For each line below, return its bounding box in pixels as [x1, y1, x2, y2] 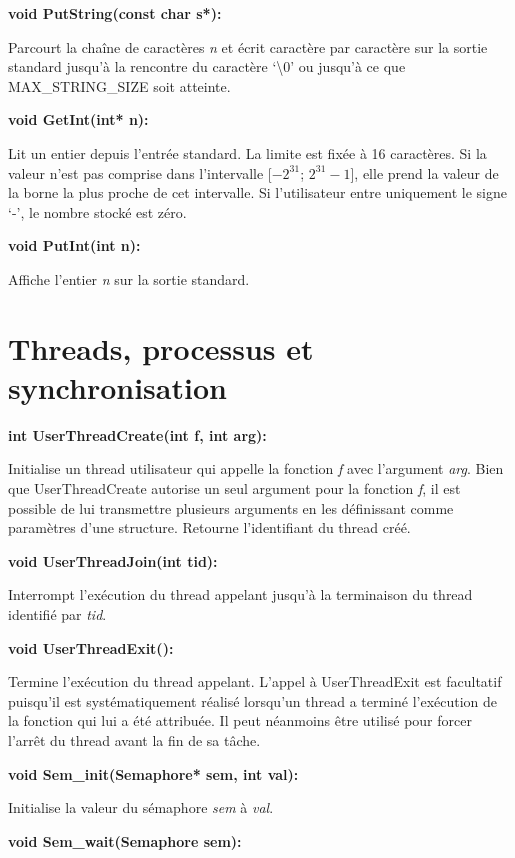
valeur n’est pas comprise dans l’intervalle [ [8, 162, 272, 183]
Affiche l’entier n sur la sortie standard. [8, 268, 250, 289]
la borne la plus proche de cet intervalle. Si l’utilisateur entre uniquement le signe [8, 182, 507, 203]
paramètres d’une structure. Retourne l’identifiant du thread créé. [8, 517, 411, 538]
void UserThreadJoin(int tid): [8, 550, 218, 571]
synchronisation [8, 366, 227, 407]
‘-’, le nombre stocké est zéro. [8, 201, 187, 222]
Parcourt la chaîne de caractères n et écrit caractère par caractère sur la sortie [8, 36, 488, 57]
